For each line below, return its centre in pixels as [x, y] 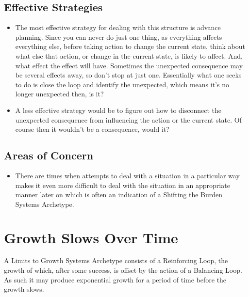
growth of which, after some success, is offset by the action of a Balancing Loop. [123, 270]
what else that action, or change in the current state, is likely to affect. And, [129, 55]
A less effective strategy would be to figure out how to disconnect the [118, 110]
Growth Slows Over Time [91, 237]
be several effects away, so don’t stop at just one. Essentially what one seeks [128, 75]
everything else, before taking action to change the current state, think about [130, 46]
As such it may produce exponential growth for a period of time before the [115, 279]
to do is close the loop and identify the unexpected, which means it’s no [122, 84]
